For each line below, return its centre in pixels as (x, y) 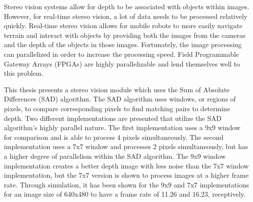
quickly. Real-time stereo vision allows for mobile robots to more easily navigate (123, 25)
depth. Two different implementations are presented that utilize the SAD (113, 118)
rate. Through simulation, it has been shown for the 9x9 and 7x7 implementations (126, 184)
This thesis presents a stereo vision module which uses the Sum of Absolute (117, 89)
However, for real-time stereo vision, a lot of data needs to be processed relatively (126, 16)
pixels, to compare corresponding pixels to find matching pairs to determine (117, 108)
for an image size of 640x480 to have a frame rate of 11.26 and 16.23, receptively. (125, 194)
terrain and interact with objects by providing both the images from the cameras (125, 35)
